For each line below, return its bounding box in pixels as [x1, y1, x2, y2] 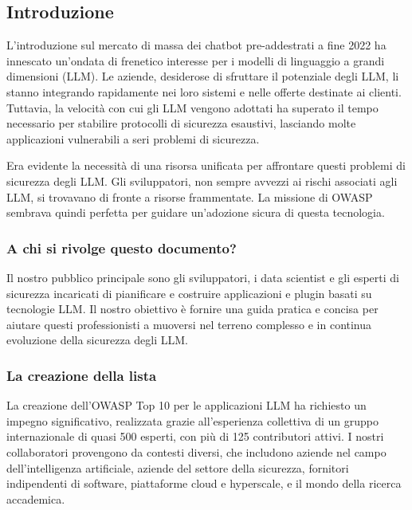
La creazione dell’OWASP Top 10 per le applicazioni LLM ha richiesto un [6, 397, 367, 414]
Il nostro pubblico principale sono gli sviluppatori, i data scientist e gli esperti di [6, 269, 399, 285]
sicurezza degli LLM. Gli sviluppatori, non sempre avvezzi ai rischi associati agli [6, 172, 398, 189]
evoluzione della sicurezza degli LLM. [6, 331, 188, 348]
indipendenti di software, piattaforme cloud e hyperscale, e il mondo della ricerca [6, 475, 402, 492]
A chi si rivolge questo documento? [6, 237, 237, 257]
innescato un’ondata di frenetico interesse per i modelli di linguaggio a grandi [6, 52, 385, 69]
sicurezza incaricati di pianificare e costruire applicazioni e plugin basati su [6, 284, 372, 301]
